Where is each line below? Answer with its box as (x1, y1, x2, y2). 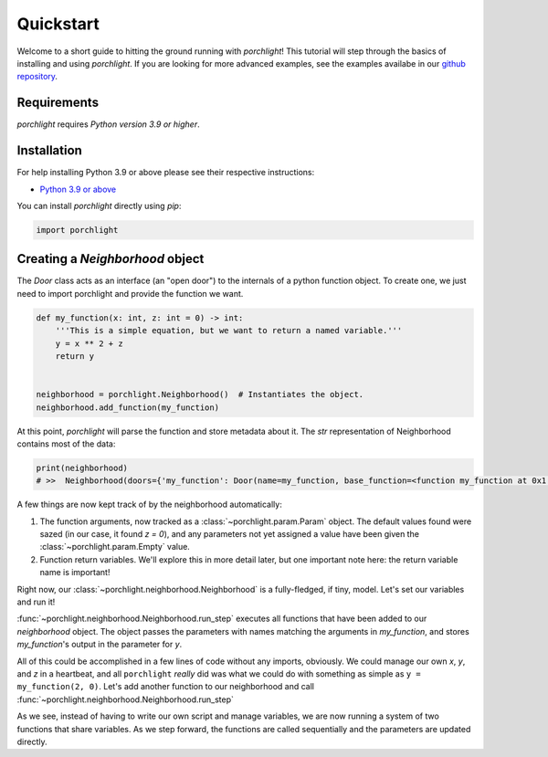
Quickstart (16, 14, 100, 34)
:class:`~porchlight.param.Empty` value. (39, 541, 191, 552)
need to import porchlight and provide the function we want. (16, 288, 244, 299)
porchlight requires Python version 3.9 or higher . (16, 119, 200, 130)
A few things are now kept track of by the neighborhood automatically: (16, 499, 282, 510)
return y (55, 351, 95, 361)
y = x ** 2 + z (55, 338, 123, 349)
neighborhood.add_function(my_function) (36, 402, 219, 413)
